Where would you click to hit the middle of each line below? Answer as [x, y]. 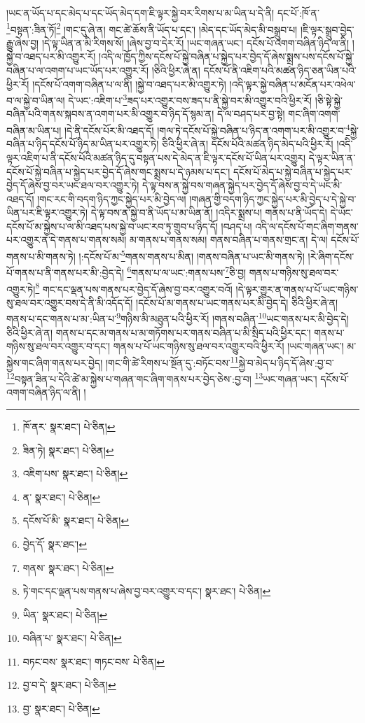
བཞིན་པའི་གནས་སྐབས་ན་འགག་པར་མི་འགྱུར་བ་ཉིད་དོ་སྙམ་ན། [110, 114]
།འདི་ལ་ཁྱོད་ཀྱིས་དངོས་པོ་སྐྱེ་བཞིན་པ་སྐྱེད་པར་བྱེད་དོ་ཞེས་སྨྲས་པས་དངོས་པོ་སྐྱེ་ [227, 56]
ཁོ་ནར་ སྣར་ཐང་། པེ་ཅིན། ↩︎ [69, 426]
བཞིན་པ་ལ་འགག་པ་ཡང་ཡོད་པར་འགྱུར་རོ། [78, 70]
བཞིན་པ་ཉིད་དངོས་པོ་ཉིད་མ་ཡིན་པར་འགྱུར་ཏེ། [83, 144]
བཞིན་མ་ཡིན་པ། [34, 130]
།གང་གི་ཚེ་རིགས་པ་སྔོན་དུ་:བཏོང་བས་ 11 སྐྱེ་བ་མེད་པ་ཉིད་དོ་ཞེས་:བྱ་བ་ [220, 361]
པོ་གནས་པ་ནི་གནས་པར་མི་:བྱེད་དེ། [65, 272]
